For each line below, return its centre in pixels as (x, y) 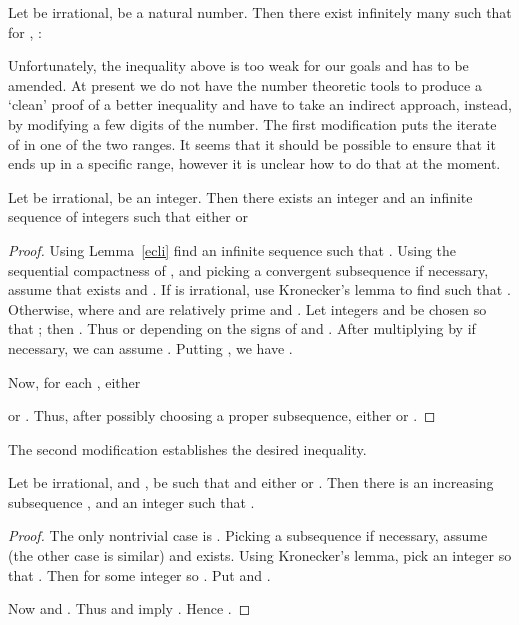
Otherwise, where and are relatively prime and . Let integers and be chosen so (247, 308)
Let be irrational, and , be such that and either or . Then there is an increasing (251, 482)
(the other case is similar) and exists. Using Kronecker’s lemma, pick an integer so (260, 555)
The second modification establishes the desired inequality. (187, 448)
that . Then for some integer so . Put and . (139, 574)
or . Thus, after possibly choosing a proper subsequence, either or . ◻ (222, 415)
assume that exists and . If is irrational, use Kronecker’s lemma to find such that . (259, 289)
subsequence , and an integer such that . (131, 501)
